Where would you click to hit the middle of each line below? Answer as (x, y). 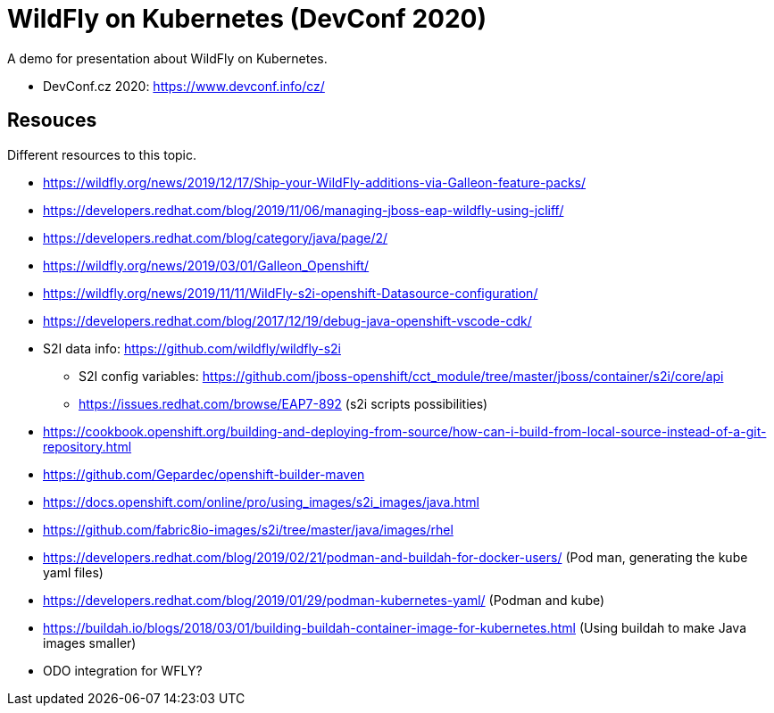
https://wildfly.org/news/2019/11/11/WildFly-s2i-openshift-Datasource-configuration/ (291, 293)
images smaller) (90, 643)
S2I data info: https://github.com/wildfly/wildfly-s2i (192, 348)
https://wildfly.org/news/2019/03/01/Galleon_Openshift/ (206, 265)
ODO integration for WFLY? (123, 670)
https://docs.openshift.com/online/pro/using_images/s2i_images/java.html (261, 502)
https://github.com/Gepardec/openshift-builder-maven (204, 474)
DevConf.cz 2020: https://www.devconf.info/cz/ (184, 86)
